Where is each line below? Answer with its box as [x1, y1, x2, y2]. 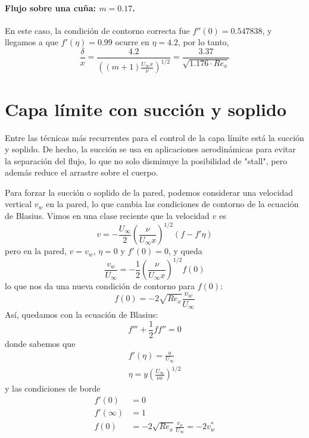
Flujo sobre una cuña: [5, 1, 96, 14]
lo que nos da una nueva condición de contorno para [5, 280, 195, 292]
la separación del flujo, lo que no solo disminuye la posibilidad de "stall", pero [5, 154, 288, 167]
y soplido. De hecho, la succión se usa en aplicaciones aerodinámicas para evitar [5, 143, 296, 155]
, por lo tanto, [177, 36, 229, 48]
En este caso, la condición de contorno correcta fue [5, 24, 190, 36]
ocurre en [115, 36, 149, 48]
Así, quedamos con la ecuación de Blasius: [5, 308, 158, 321]
